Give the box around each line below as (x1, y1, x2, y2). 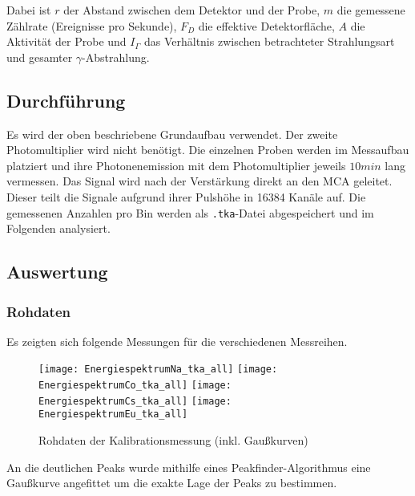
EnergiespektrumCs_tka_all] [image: (38, 395, 232, 407)
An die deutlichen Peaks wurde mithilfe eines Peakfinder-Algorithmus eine (6, 458, 371, 475)
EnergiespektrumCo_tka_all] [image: (38, 380, 232, 392)
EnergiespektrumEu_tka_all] (38, 409, 188, 421)
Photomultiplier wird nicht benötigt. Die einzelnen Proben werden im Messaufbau (6, 141, 409, 158)
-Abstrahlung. (82, 48, 150, 65)
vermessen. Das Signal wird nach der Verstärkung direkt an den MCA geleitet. (6, 173, 393, 189)
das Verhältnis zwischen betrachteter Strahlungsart (143, 33, 395, 50)
